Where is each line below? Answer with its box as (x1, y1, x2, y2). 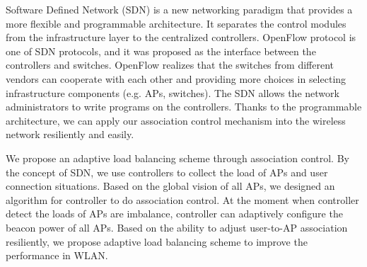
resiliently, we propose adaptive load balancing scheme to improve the (6, 234, 308, 249)
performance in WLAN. (6, 248, 108, 263)
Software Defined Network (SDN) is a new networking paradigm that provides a (6, 2, 353, 16)
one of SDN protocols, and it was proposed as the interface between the (6, 43, 316, 58)
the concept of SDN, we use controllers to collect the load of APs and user (6, 164, 328, 179)
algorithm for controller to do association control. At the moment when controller (6, 192, 359, 207)
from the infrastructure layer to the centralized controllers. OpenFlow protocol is (6, 30, 356, 45)
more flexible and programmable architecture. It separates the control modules (6, 16, 346, 30)
